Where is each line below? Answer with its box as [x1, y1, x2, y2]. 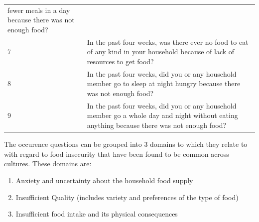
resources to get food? [87, 56, 154, 66]
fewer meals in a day [7, 4, 70, 15]
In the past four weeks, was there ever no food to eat [87, 36, 249, 47]
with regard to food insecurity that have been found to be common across [4, 148, 229, 159]
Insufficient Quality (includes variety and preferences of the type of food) [15, 192, 239, 202]
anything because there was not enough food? [87, 120, 227, 130]
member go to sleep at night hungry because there [87, 78, 241, 89]
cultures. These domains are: [4, 158, 92, 169]
